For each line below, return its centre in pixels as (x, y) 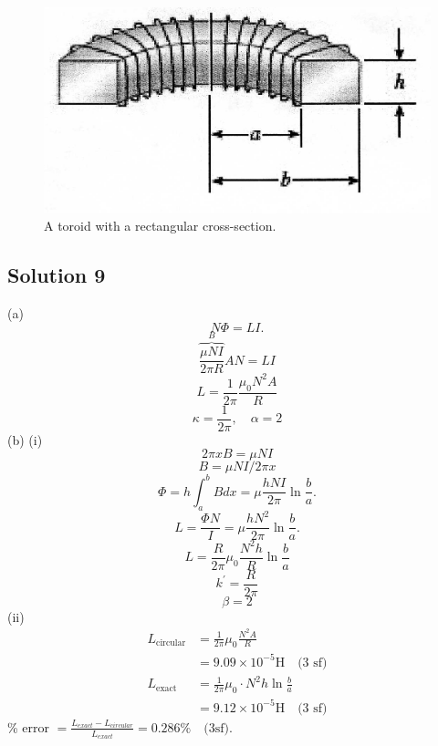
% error (29, 726)
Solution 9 (57, 275)
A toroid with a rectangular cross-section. (160, 226)
